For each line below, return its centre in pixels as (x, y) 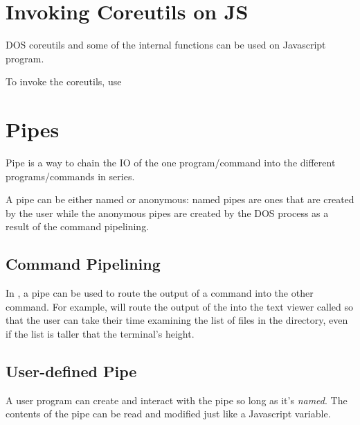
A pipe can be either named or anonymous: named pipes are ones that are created (180, 199)
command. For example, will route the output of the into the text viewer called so (180, 306)
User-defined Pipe (71, 371)
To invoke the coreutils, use (64, 81)
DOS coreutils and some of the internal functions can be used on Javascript (166, 45)
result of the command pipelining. (78, 226)
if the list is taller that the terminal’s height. (100, 333)
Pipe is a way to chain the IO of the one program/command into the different (171, 163)
